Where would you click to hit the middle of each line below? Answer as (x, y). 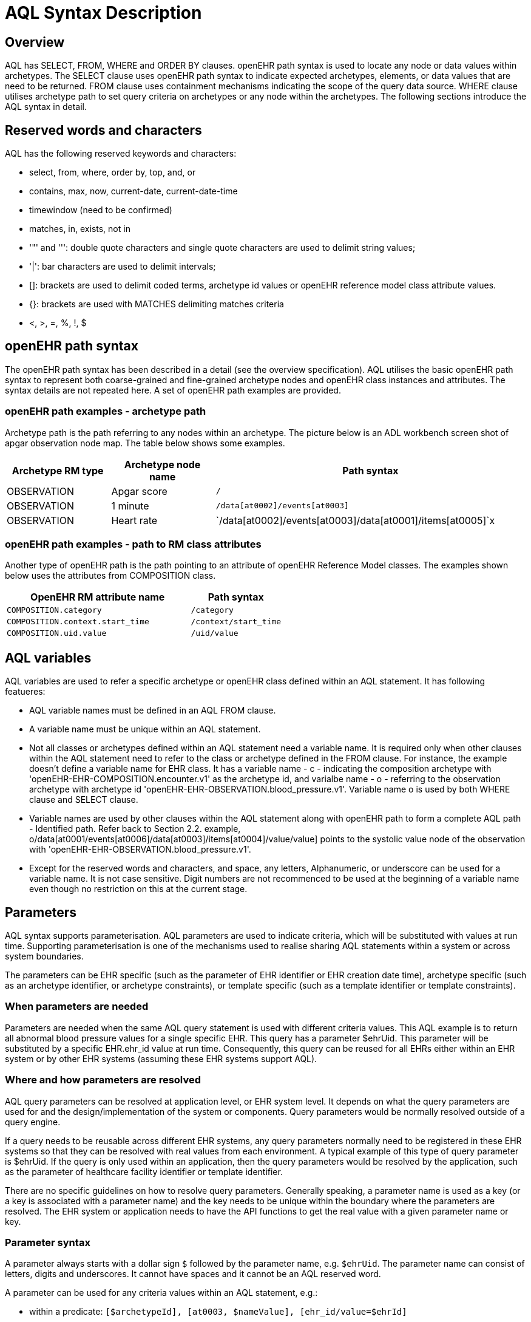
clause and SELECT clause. (84, 800)
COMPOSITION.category (54, 610)
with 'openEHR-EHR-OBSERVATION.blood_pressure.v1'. (140, 850)
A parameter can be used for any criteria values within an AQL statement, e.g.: (161, 1293)
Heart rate (134, 520)
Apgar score (139, 491)
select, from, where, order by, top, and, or (113, 172)
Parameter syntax (48, 1242)
